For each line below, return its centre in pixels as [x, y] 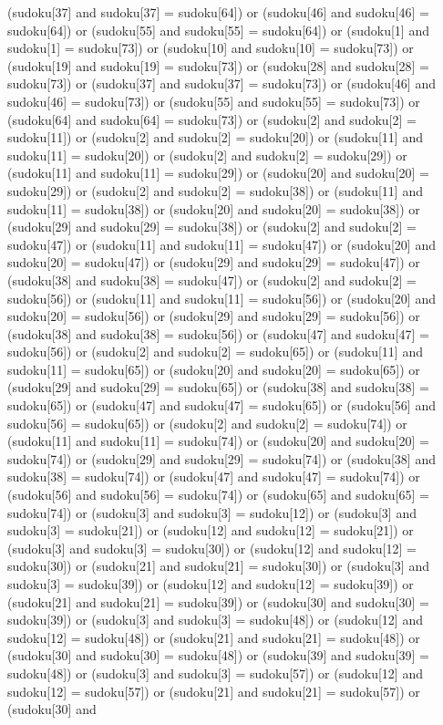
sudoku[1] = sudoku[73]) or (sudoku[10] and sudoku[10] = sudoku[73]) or [211, 48]
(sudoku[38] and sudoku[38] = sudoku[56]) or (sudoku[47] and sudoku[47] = [218, 333]
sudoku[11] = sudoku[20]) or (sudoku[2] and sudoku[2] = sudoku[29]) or [207, 155]
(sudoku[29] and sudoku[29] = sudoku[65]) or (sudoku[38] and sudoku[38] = [218, 387]
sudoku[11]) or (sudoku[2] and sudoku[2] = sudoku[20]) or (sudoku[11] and [215, 137]
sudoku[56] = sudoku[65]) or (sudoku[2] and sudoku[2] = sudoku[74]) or [207, 423]
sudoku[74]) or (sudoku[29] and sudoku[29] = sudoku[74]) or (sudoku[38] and [221, 458]
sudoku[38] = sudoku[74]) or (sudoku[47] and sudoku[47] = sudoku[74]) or [214, 476]
